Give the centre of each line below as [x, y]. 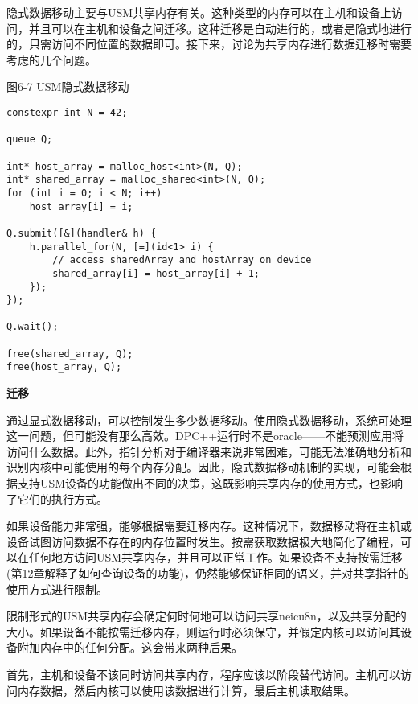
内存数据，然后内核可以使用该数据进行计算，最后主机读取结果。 [186, 690]
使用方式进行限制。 [57, 589]
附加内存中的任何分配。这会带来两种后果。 [130, 647]
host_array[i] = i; [81, 206]
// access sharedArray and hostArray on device [182, 260]
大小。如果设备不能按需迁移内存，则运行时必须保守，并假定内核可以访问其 [203, 631]
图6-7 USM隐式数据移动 [68, 86]
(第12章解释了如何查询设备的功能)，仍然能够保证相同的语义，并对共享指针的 [208, 573]
